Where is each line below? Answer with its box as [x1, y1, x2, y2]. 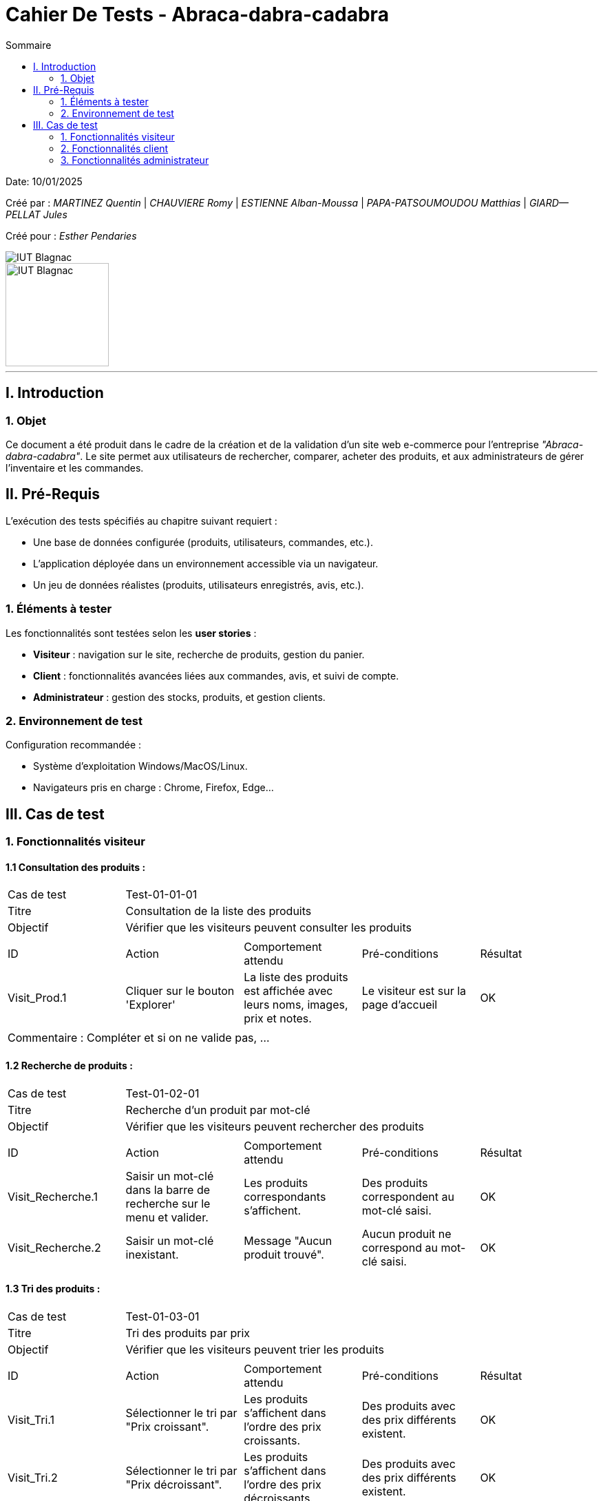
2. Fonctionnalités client [61, 142, 169, 154]
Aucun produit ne [361, 1226, 452, 1241]
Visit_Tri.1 [8, 1412, 55, 1427]
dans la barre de [125, 1182, 211, 1197]
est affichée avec [244, 984, 333, 998]
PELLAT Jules [6, 208, 67, 220]
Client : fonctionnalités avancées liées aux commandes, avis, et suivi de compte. [33, 669, 399, 682]
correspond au [361, 1240, 438, 1255]
